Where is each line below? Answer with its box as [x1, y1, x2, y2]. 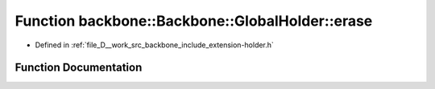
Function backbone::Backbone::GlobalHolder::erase [14, 12, 373, 30]
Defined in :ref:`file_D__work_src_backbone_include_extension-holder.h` [35, 40, 274, 50]
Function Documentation [14, 61, 143, 75]
